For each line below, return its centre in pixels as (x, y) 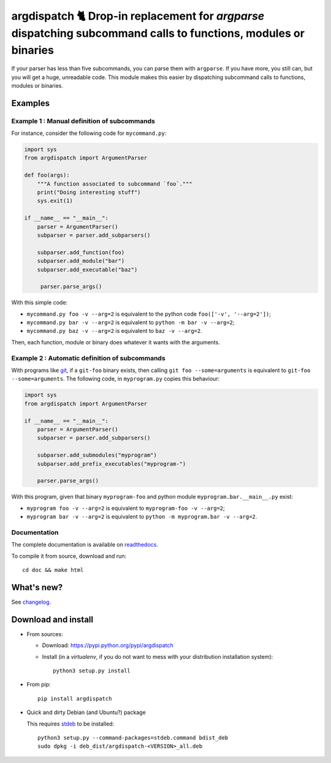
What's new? (37, 587)
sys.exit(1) (55, 201)
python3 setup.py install (92, 670)
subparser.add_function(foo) (81, 252)
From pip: (39, 685)
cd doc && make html (53, 570)
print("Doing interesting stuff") (89, 192)
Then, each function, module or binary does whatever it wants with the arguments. (116, 342)
